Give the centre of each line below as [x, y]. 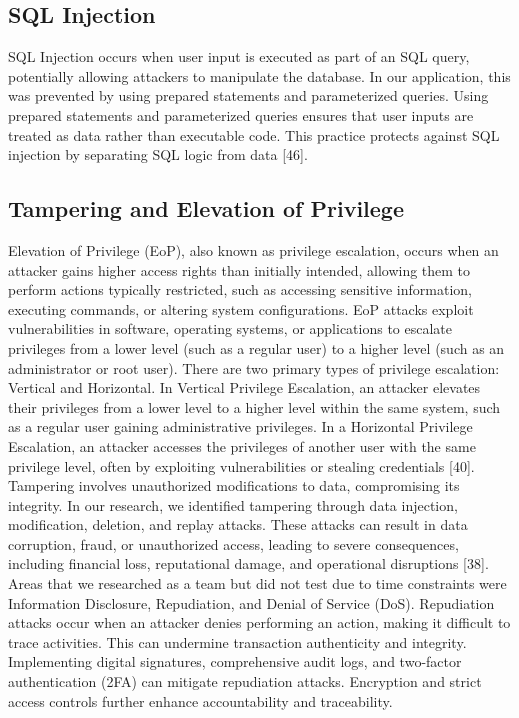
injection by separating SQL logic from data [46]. [158, 154]
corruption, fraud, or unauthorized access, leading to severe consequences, [233, 543]
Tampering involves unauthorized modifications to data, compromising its [234, 485]
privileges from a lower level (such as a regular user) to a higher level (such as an [256, 347]
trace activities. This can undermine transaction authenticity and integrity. [237, 641]
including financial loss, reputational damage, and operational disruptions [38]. [248, 563]
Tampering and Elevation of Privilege [206, 208]
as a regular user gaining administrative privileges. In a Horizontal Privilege [240, 426]
